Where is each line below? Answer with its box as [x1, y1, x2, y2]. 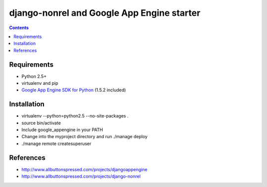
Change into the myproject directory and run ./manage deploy [21, 134, 148, 140]
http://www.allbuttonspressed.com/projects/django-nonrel [21, 173, 141, 180]
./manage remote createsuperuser [21, 141, 91, 147]
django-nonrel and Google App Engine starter [9, 7, 201, 18]
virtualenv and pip [21, 80, 59, 86]
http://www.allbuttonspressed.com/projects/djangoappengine [21, 166, 148, 172]
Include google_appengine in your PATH [21, 127, 103, 133]
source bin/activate [21, 120, 61, 126]
